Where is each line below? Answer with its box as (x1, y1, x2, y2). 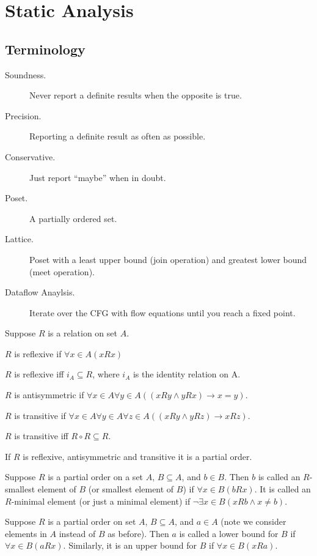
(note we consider (220, 515, 286, 528)
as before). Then (107, 527, 169, 539)
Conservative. (5, 150, 56, 163)
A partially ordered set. (29, 212, 117, 224)
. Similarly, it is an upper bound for (63, 539, 197, 552)
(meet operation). (29, 265, 95, 278)
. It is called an (254, 483, 311, 495)
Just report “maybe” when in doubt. (29, 171, 166, 183)
